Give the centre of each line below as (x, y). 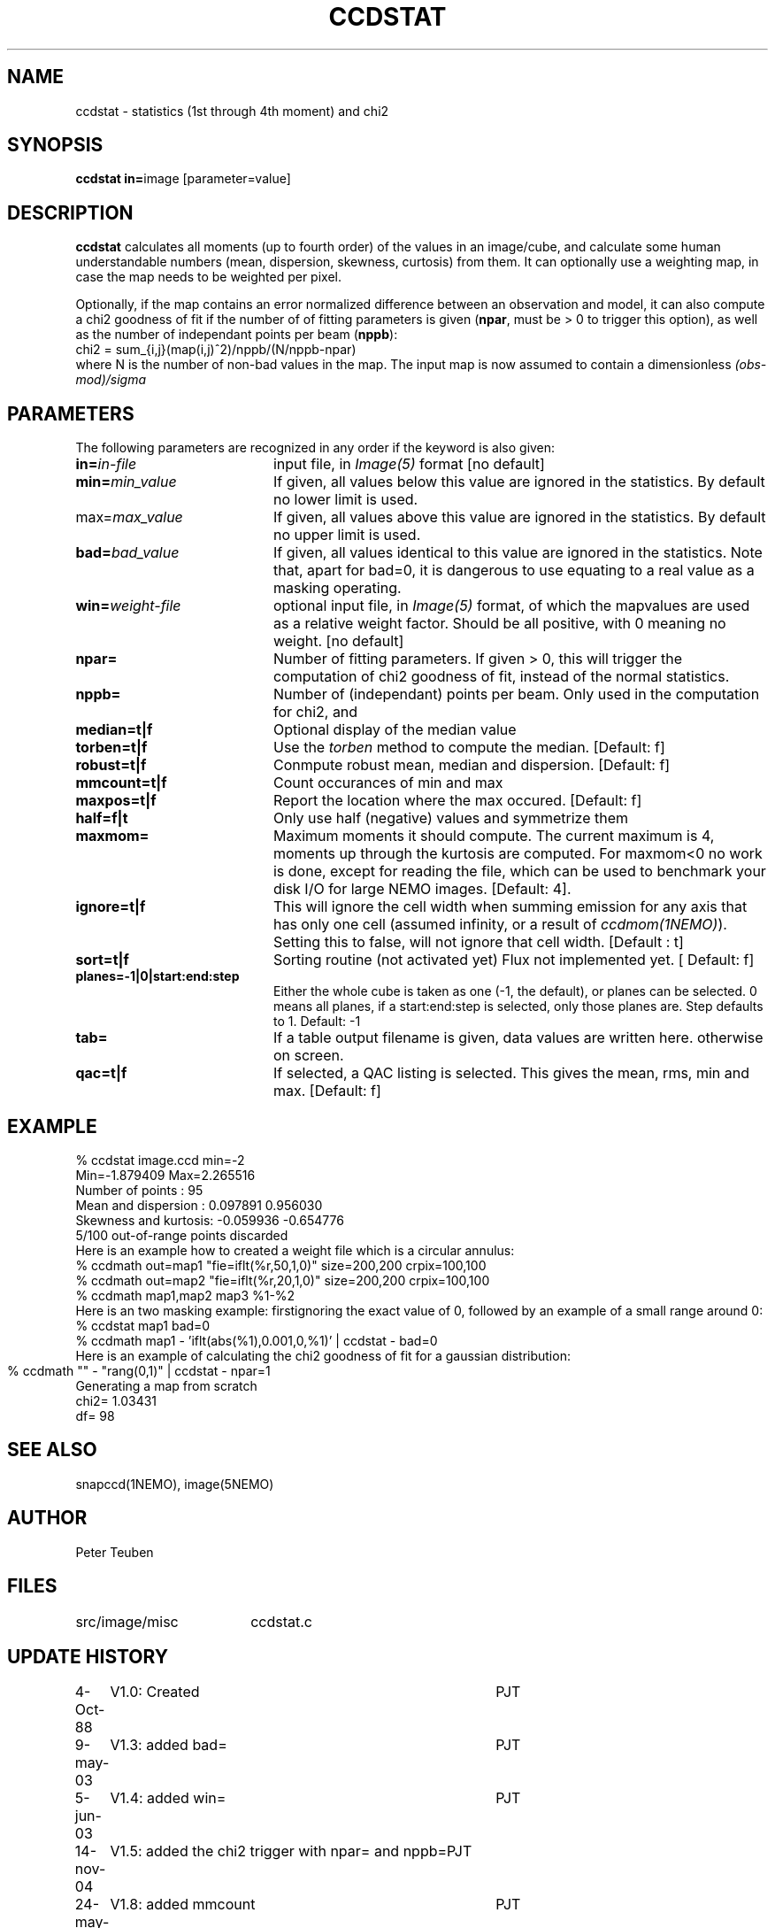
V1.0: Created (155, 1692)
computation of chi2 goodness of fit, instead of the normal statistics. (501, 677)
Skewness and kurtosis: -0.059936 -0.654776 (210, 1220)
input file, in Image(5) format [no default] (409, 464)
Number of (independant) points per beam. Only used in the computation (516, 694)
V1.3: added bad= (169, 1745)
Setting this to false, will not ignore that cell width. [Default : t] (478, 942)
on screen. (308, 1056)
